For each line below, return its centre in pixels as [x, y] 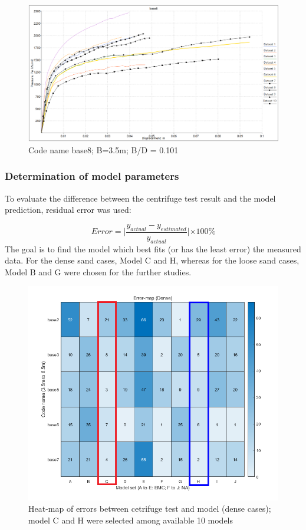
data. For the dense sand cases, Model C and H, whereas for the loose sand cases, [152, 260]
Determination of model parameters [92, 176]
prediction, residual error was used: [68, 210]
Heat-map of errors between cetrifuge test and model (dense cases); [150, 508]
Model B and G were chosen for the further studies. [98, 271]
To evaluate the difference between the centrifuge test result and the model [140, 198]
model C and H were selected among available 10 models [131, 520]
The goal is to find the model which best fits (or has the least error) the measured [153, 248]
